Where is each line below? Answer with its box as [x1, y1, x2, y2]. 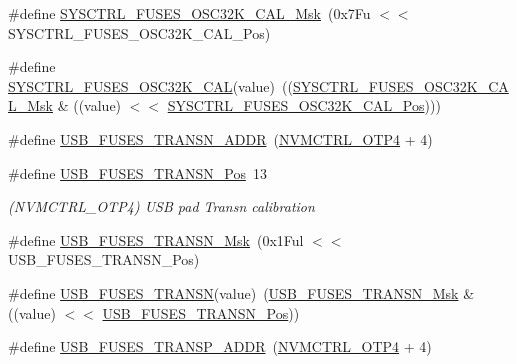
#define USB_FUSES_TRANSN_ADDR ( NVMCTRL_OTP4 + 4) [8, 128, 433, 149]
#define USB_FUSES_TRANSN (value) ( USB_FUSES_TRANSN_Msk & [8, 282, 475, 303]
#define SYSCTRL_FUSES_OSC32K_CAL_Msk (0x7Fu [8, 3, 371, 23]
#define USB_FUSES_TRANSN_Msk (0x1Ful [8, 229, 304, 250]
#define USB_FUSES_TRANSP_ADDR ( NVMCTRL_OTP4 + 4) [8, 336, 432, 357]
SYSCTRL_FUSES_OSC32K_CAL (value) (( [8, 75, 293, 96]
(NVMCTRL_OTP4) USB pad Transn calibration [8, 196, 315, 217]
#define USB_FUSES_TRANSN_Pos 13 [8, 162, 267, 183]
